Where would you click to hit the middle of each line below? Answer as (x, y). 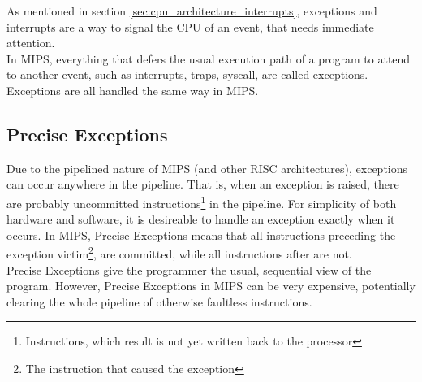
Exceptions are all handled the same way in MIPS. (133, 90)
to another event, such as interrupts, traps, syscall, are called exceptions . (187, 74)
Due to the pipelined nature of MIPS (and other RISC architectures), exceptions (207, 168)
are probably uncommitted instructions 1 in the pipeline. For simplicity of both (202, 202)
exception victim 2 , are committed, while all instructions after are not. (179, 253)
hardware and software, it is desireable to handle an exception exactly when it (201, 219)
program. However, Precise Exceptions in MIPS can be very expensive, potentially (211, 286)
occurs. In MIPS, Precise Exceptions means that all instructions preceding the (201, 234)
